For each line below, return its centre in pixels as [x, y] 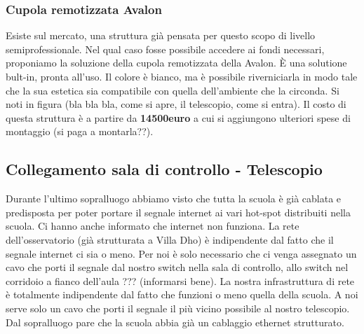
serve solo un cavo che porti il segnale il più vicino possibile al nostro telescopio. [178, 308]
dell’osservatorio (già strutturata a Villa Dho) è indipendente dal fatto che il [170, 239]
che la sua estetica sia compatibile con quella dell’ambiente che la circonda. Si [173, 90]
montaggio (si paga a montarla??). [80, 131]
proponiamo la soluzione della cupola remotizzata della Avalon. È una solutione [176, 63]
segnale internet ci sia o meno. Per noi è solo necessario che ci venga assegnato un [181, 253]
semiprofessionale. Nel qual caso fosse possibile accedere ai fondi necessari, [165, 49]
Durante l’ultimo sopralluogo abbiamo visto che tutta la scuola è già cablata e [174, 199]
